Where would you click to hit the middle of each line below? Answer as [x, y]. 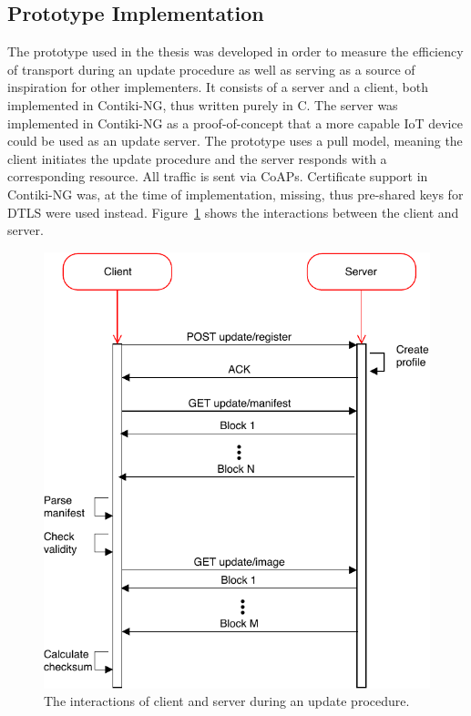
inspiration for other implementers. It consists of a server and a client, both [218, 87]
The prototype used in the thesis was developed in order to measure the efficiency [235, 51]
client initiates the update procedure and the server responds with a [197, 158]
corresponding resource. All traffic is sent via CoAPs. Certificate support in [218, 176]
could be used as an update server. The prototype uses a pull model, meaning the [235, 141]
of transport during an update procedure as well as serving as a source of [211, 69]
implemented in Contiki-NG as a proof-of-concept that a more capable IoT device [235, 123]
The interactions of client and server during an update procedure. [227, 701]
